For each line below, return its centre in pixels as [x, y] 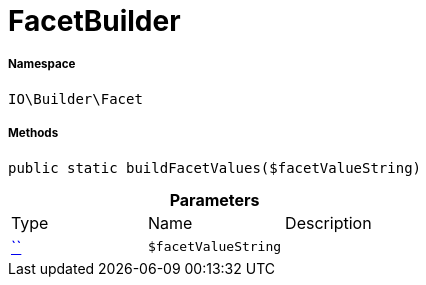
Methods [33, 133]
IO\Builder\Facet [75, 98]
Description [328, 222]
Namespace [42, 64]
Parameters [214, 199]
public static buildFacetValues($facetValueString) [215, 167]
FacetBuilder [94, 21]
